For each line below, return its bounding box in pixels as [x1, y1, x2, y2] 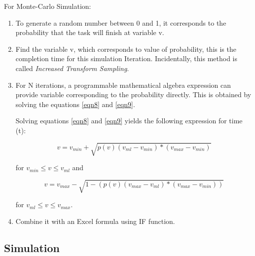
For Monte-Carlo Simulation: [4, 1, 91, 11]
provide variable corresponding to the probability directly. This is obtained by [15, 89, 252, 100]
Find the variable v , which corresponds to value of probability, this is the [15, 43, 236, 54]
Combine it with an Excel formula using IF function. [15, 216, 175, 226]
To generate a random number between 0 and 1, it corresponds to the [15, 17, 226, 28]
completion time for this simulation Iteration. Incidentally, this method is [15, 53, 237, 64]
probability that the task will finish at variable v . [15, 27, 164, 37]
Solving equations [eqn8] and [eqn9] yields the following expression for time [15, 115, 243, 126]
